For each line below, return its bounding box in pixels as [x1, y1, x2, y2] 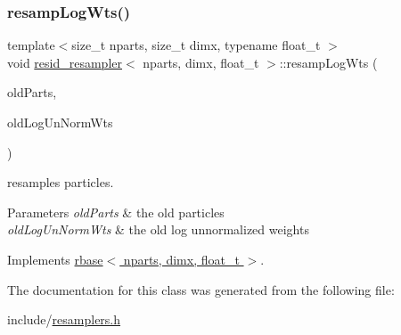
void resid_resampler [7, 53, 123, 71]
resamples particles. [7, 173, 114, 192]
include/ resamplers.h [7, 310, 121, 329]
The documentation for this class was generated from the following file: [7, 280, 395, 298]
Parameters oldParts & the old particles [7, 202, 225, 221]
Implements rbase [7, 249, 103, 268]
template [7, 36, 55, 54]
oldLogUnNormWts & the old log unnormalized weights [7, 220, 309, 239]
